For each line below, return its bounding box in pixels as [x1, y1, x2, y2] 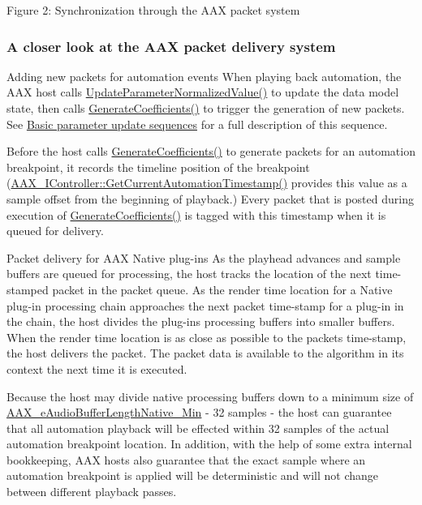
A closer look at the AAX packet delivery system [6, 36, 336, 56]
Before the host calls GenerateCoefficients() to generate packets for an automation [6, 143, 416, 160]
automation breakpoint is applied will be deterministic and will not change [6, 467, 378, 484]
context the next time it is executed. [6, 360, 187, 377]
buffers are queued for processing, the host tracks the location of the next [6, 265, 372, 282]
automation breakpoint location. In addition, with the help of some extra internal [6, 435, 412, 452]
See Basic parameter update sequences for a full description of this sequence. [6, 115, 388, 132]
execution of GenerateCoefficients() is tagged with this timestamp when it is [6, 206, 386, 223]
